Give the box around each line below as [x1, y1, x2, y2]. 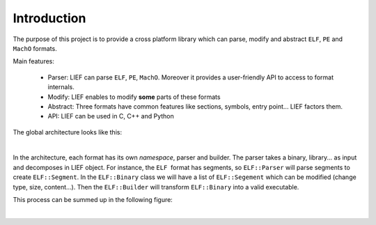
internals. [47, 83, 75, 91]
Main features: [13, 57, 55, 65]
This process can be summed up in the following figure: [13, 196, 173, 204]
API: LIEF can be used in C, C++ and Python [47, 112, 174, 121]
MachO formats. [13, 44, 57, 52]
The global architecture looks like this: [13, 127, 122, 136]
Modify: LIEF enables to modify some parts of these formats [47, 93, 221, 101]
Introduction [13, 10, 86, 26]
